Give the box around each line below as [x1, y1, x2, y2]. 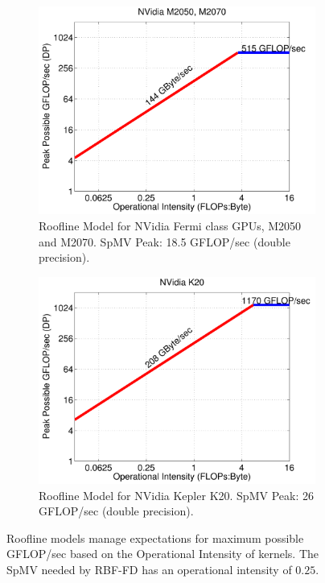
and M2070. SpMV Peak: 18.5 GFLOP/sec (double [39, 233, 290, 250]
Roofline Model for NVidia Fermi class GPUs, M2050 [39, 217, 302, 234]
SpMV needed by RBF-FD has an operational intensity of [6, 561, 292, 577]
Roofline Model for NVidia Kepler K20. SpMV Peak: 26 [39, 486, 314, 503]
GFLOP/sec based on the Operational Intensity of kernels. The [6, 545, 319, 562]
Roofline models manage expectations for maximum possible [6, 529, 304, 546]
